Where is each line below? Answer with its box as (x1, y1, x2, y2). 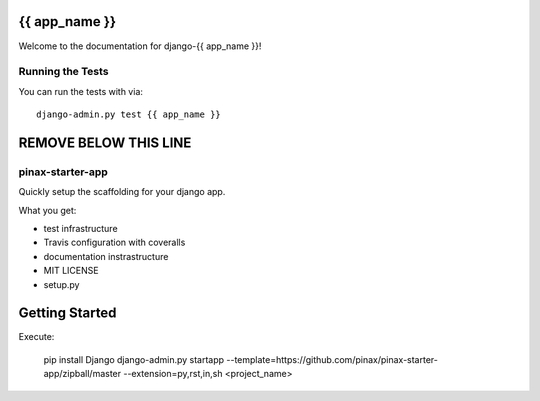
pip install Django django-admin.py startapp (43, 353, 225, 365)
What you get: (18, 204, 77, 216)
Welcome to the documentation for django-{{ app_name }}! (18, 40, 262, 52)
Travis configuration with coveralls (43, 236, 186, 249)
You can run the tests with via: (18, 85, 144, 97)
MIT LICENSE (43, 265, 99, 277)
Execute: (18, 331, 55, 343)
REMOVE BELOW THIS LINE (18, 134, 192, 151)
